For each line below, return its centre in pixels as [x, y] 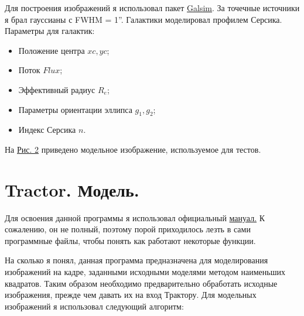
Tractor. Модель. [72, 189]
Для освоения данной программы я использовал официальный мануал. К [135, 217]
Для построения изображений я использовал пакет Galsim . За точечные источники [152, 8]
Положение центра [52, 50]
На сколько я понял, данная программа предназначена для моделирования [136, 260]
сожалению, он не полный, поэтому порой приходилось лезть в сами [128, 229]
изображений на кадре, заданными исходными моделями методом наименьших [145, 272]
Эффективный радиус [57, 89]
